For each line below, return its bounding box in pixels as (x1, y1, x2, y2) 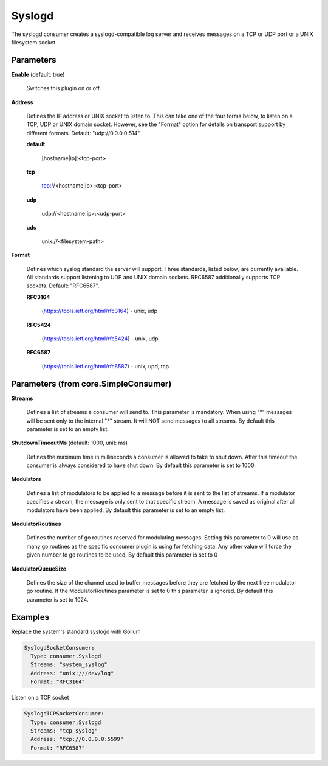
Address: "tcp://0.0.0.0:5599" (30, 736, 124, 743)
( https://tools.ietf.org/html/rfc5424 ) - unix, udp (41, 335, 159, 342)
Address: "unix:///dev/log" (30, 670, 114, 676)
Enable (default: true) (11, 71, 65, 78)
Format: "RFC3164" (30, 678, 85, 685)
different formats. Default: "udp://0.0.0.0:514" (26, 129, 140, 136)
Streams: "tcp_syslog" (30, 727, 98, 734)
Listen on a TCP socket (11, 694, 69, 701)
